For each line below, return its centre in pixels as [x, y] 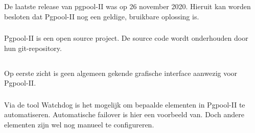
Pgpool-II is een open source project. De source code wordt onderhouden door [126, 38]
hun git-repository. [33, 48]
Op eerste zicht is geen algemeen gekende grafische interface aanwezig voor [121, 73]
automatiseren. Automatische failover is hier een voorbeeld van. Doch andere [124, 114]
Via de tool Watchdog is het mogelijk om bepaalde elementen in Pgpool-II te [125, 104]
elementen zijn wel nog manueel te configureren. [79, 124]
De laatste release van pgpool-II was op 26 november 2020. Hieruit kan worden [127, 6]
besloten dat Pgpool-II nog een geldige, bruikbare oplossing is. [102, 16]
